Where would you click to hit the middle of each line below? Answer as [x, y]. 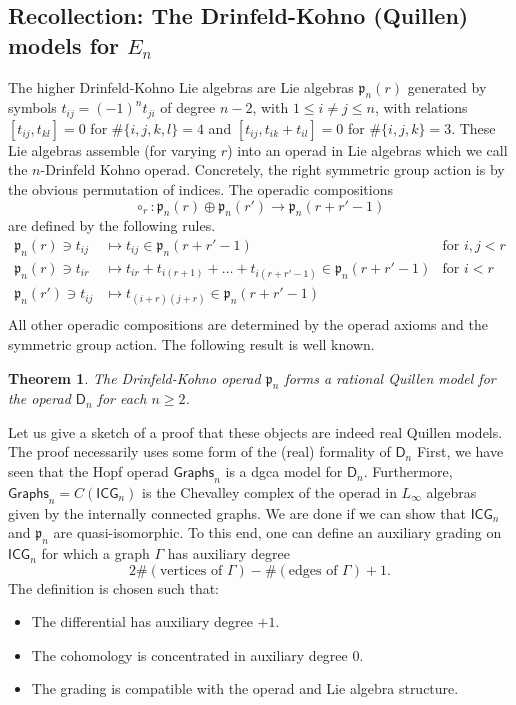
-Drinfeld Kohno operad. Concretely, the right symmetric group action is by [272, 169]
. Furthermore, [408, 471]
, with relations [421, 107]
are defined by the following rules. [112, 225]
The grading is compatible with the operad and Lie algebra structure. [245, 688]
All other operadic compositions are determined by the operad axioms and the [248, 324]
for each [122, 398]
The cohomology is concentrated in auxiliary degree [189, 654]
